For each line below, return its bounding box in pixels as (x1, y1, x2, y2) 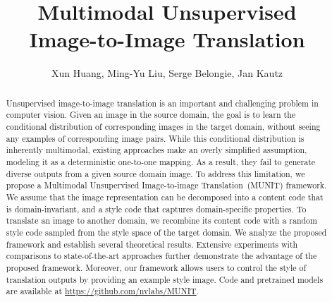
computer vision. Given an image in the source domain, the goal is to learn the (6, 109, 296, 121)
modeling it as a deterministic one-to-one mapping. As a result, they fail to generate (6, 155, 316, 167)
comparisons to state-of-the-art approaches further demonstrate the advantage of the (6, 250, 317, 262)
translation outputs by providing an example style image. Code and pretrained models (6, 273, 324, 285)
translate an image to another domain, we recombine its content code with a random (6, 215, 317, 226)
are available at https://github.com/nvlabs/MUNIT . (6, 285, 199, 297)
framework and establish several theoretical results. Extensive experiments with (6, 238, 298, 250)
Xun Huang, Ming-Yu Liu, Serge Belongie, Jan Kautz (51, 66, 283, 80)
